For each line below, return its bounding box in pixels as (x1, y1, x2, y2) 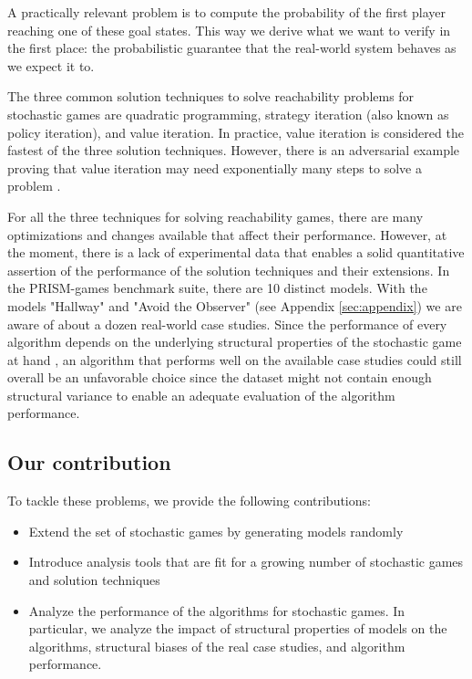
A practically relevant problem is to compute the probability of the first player (7, 3, 446, 21)
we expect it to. (7, 56, 95, 75)
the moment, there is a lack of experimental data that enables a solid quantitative (7, 243, 465, 262)
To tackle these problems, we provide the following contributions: (7, 491, 371, 510)
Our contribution (7, 448, 171, 476)
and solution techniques (28, 570, 160, 590)
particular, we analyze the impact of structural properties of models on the (28, 619, 447, 638)
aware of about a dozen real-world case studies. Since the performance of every (7, 314, 447, 333)
